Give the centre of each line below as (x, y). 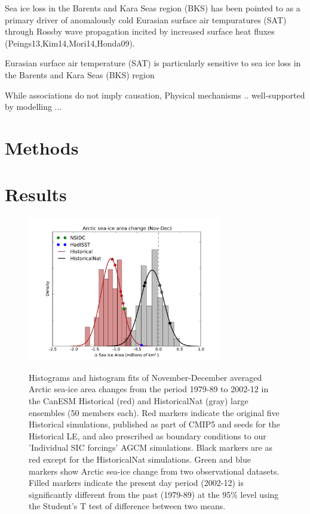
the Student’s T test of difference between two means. (127, 506)
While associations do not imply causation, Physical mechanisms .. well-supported (155, 95)
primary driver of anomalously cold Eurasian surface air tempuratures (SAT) (146, 19)
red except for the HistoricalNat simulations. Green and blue (140, 459)
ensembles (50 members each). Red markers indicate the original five (154, 412)
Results (36, 194)
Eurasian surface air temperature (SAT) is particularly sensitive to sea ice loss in (153, 63)
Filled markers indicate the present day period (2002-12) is (136, 483)
